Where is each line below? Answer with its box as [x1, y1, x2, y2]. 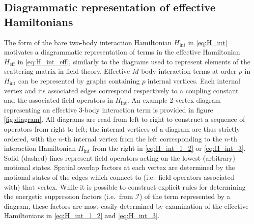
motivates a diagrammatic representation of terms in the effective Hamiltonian [4, 47, 240, 57]
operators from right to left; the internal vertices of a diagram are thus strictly [4, 123, 240, 134]
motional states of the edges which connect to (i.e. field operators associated [4, 171, 234, 182]
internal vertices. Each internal [147, 75, 240, 85]
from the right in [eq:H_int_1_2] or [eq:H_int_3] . [92, 143, 246, 153]
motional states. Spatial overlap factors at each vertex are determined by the [4, 162, 235, 172]
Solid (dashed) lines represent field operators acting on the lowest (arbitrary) [4, 152, 235, 163]
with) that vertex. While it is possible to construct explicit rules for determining [4, 181, 246, 192]
